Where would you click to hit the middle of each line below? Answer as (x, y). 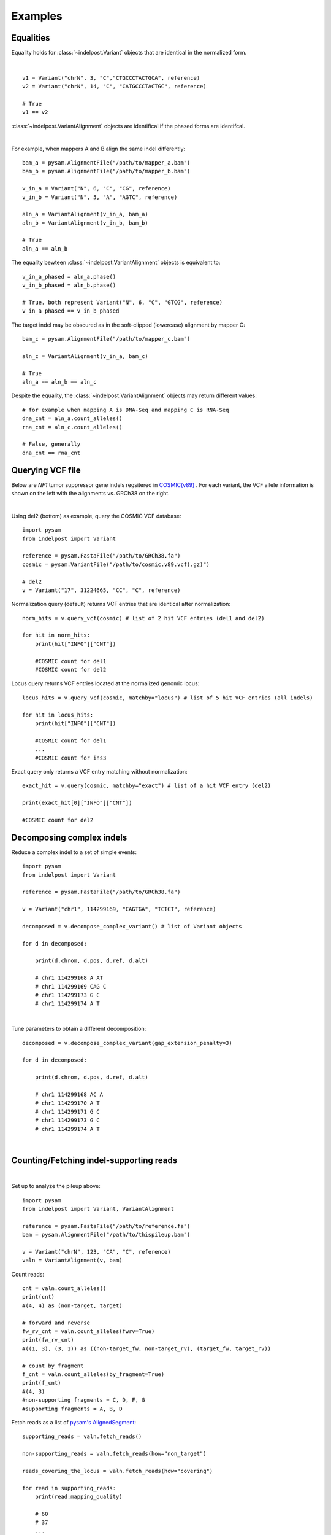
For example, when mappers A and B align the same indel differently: (98, 149)
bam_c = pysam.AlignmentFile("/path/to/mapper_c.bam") (106, 339)
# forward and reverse (56, 1323)
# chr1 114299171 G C (67, 1112)
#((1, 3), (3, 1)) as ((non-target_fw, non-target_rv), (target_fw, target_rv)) (147, 1348)
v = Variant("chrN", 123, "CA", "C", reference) (97, 1252)
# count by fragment (53, 1366)
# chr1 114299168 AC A (69, 1094)
